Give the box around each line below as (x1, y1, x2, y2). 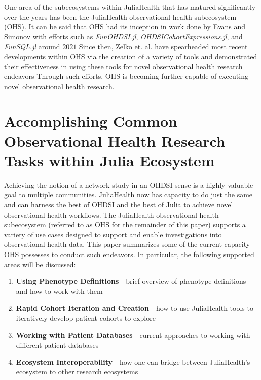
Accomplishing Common (4, 110, 177, 131)
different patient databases (16, 340, 99, 350)
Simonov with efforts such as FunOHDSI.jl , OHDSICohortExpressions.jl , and (4, 31, 243, 41)
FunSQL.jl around (4, 41, 60, 52)
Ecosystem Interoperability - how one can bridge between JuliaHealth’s (16, 356, 250, 367)
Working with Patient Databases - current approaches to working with (16, 329, 250, 340)
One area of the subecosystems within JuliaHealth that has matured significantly (4, 2, 256, 12)
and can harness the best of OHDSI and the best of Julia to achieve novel (4, 199, 233, 210)
